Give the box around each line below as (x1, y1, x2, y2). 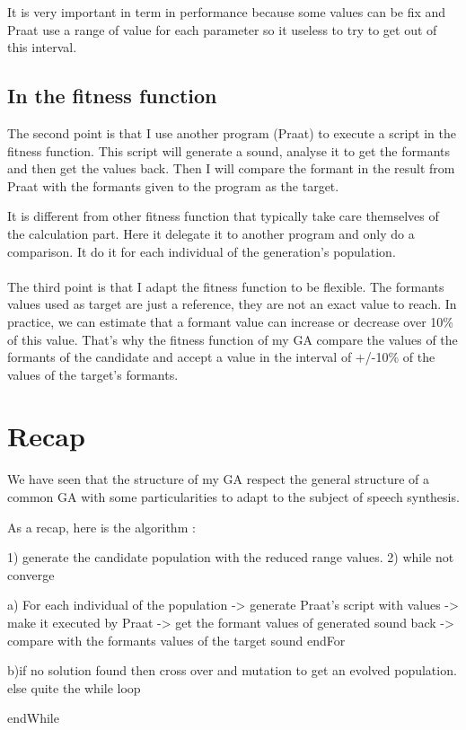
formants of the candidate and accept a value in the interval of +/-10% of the (7, 347, 435, 366)
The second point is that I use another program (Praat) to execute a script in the (7, 123, 457, 142)
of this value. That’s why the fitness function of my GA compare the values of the (7, 330, 458, 348)
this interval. (7, 38, 77, 57)
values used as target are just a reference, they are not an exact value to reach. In (7, 295, 457, 313)
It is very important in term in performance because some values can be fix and (7, 3, 446, 21)
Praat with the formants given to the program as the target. (7, 176, 339, 195)
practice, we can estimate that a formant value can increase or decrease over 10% (7, 312, 453, 330)
